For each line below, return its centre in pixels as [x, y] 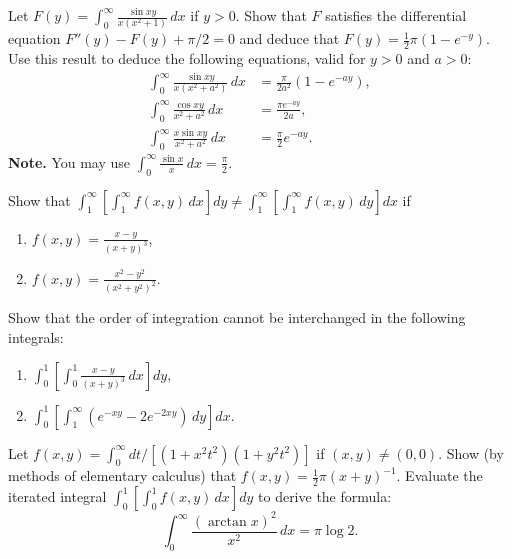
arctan [227, 521]
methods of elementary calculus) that [122, 475]
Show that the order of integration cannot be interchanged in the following [237, 317]
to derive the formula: [325, 496]
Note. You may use [69, 161]
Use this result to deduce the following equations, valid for [187, 58]
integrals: [36, 337]
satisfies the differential [396, 15]
